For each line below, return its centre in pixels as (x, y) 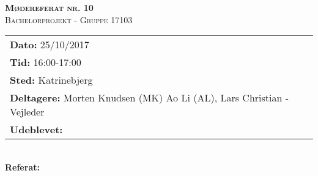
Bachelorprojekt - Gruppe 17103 (69, 19)
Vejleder (27, 112)
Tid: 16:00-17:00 (46, 62)
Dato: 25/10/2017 (50, 45)
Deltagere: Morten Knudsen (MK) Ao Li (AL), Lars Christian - (150, 98)
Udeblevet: (36, 130)
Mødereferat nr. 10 (49, 7)
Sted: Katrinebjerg (51, 80)
